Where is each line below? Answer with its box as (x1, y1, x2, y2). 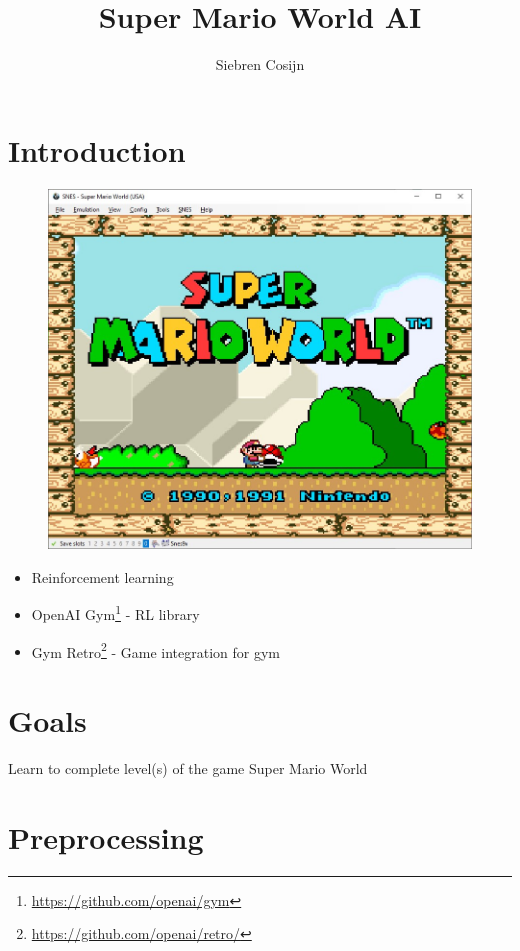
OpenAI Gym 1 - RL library (31, 601, 200, 624)
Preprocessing (8, 816, 204, 857)
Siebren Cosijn (215, 54, 305, 75)
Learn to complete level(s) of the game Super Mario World (8, 757, 368, 778)
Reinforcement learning (31, 566, 174, 587)
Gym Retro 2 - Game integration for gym (31, 638, 281, 662)
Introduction (8, 129, 186, 170)
